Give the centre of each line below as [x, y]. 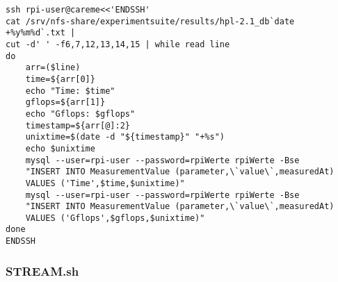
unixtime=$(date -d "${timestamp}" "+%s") [125, 137]
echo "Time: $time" [70, 91]
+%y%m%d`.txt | [41, 33]
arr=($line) [53, 68]
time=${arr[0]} [60, 79]
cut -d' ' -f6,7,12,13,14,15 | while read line [118, 44]
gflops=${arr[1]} [65, 102]
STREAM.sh [42, 271]
